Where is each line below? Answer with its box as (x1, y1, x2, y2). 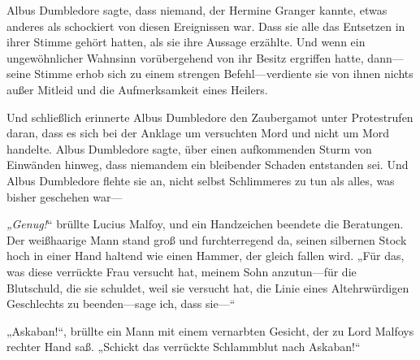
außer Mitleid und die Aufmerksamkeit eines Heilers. (6, 80, 268, 98)
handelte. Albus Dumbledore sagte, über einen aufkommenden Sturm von (6, 140, 372, 157)
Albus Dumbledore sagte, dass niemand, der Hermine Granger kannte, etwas (6, 2, 388, 18)
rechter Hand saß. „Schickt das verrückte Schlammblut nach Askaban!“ (6, 338, 361, 355)
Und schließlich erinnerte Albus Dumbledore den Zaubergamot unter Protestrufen (6, 108, 414, 125)
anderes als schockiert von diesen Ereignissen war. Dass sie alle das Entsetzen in (6, 17, 405, 34)
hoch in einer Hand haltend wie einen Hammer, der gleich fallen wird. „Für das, (6, 247, 405, 264)
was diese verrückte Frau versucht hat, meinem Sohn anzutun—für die (6, 262, 357, 280)
